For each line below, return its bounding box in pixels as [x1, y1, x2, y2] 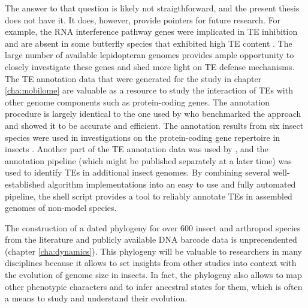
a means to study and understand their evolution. [5, 292, 188, 304]
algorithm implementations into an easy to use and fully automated [47, 177, 296, 190]
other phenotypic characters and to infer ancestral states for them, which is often [5, 280, 303, 292]
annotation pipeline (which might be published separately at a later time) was [5, 154, 292, 167]
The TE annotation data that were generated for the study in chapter [5, 72, 262, 84]
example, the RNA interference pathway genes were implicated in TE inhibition [5, 25, 298, 38]
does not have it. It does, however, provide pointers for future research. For [5, 13, 281, 26]
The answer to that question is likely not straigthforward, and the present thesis [5, 2, 300, 14]
